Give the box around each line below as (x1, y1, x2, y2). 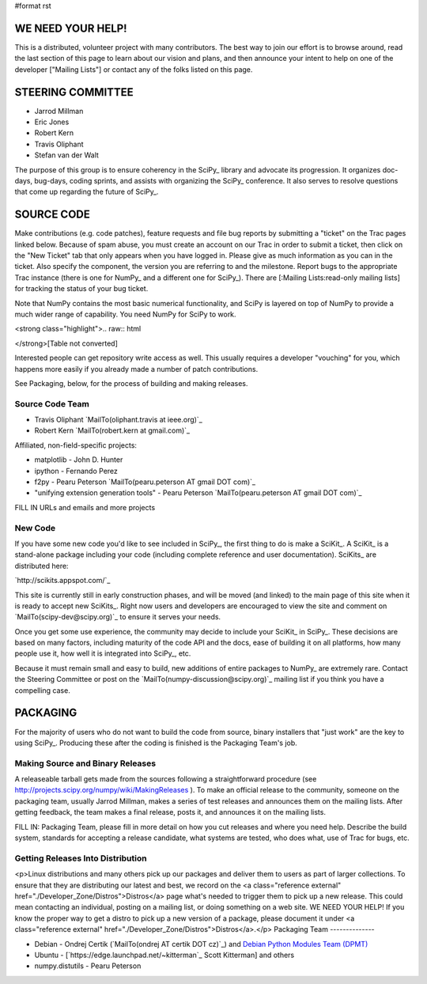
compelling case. (14, 685, 70, 695)
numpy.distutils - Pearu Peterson (34, 961, 142, 971)
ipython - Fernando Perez (34, 466, 119, 475)
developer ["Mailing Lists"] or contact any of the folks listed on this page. (14, 64, 253, 74)
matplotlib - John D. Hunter (34, 455, 123, 464)
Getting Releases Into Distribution (14, 853, 147, 864)
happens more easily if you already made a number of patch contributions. (14, 364, 259, 373)
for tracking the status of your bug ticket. (14, 284, 149, 293)
